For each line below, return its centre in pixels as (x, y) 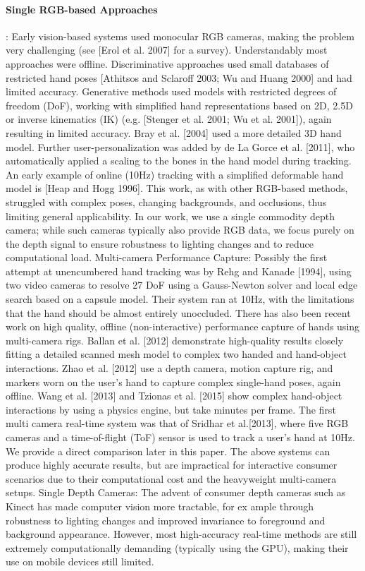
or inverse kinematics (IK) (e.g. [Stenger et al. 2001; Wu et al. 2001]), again (169, 119)
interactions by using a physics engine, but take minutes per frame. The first (171, 409)
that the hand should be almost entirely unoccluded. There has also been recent (178, 312)
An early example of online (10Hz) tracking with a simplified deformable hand (175, 174)
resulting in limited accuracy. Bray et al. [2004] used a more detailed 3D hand (174, 132)
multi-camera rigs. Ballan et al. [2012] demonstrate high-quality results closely (175, 340)
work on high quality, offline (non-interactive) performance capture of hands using (183, 326)
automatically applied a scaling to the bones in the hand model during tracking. (179, 161)
